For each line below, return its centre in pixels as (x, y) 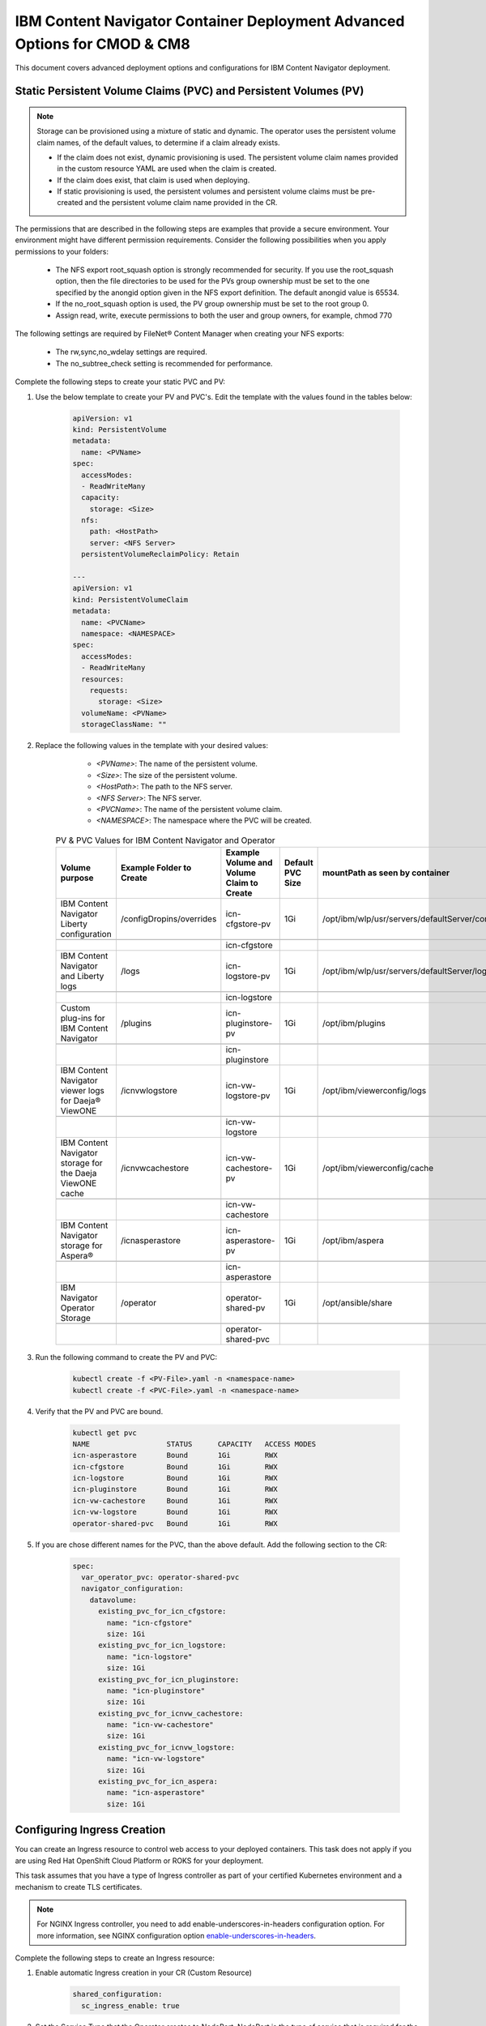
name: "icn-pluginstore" (156, 1690)
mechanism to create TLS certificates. (79, 1887)
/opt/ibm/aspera (353, 1241)
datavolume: (113, 1600)
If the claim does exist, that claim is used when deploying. (153, 180)
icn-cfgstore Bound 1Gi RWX (175, 1466)
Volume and (249, 863)
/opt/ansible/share (357, 1303)
